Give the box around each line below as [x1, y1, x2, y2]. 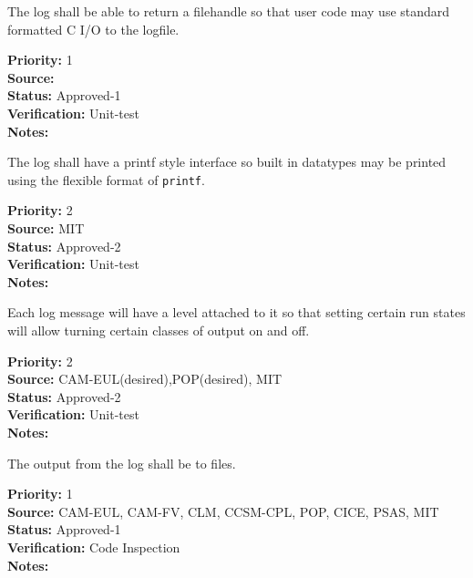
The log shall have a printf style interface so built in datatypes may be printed [7, 152, 447, 171]
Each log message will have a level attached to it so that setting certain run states [7, 303, 466, 322]
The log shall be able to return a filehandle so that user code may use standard [7, 2, 450, 20]
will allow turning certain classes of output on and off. [7, 320, 310, 339]
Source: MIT [7, 219, 85, 237]
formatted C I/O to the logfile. [7, 19, 180, 38]
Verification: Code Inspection [7, 537, 180, 556]
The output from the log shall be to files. [7, 453, 236, 472]
